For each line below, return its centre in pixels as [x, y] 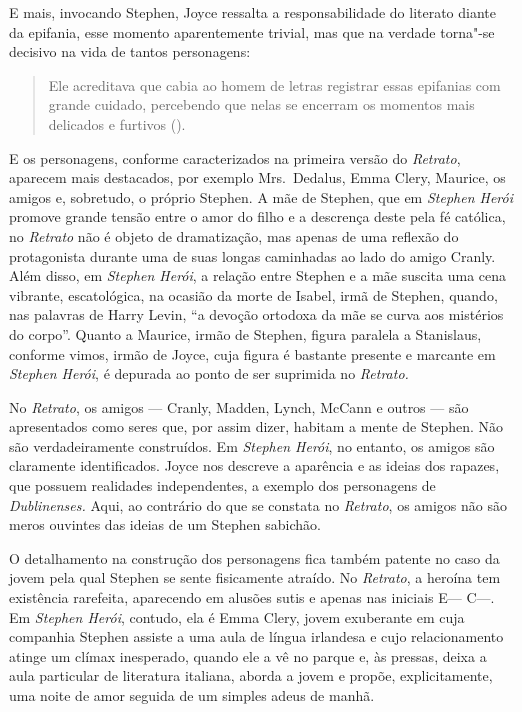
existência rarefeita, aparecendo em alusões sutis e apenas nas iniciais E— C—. [252, 597]
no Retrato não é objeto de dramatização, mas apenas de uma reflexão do [234, 235]
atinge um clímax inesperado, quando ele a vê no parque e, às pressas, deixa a [248, 655]
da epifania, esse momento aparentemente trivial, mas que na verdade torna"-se [252, 31]
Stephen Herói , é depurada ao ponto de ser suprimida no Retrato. [209, 373]
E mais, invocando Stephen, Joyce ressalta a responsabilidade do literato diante [253, 12]
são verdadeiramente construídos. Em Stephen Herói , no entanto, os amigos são [252, 445]
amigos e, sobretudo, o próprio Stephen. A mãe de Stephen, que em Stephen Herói [261, 196]
